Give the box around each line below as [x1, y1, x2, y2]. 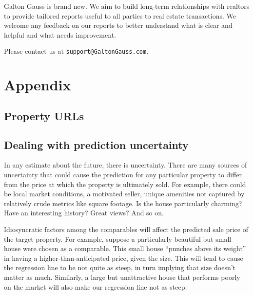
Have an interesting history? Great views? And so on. [4, 208, 164, 218]
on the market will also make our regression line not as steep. [4, 281, 187, 292]
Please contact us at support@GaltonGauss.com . [4, 46, 149, 56]
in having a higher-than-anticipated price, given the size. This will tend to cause [4, 253, 243, 263]
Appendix [4, 75, 71, 95]
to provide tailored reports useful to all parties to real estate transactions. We [4, 10, 236, 21]
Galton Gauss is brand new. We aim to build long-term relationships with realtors [4, 1, 250, 11]
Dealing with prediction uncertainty [4, 137, 189, 152]
